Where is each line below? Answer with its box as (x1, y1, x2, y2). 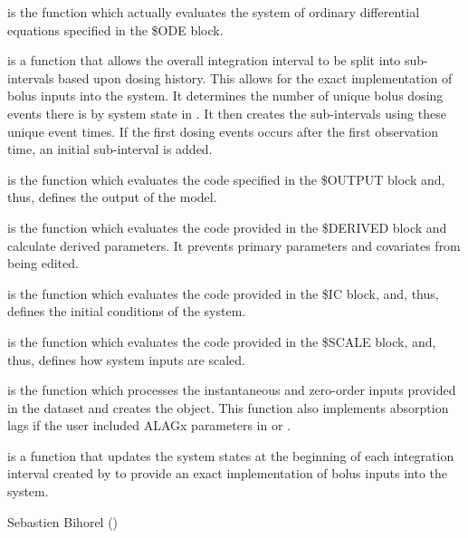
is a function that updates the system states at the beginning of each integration (7, 446, 454, 465)
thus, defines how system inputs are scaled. (7, 350, 245, 369)
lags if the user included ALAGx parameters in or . (7, 416, 291, 435)
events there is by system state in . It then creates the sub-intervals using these (7, 103, 446, 122)
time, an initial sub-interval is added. (7, 139, 213, 159)
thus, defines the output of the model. (7, 187, 217, 207)
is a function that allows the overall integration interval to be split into (7, 51, 401, 70)
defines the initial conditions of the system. (7, 302, 246, 321)
